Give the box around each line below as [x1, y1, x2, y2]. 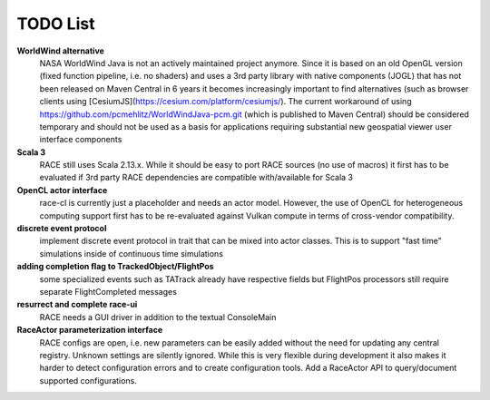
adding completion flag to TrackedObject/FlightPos [16, 261, 214, 272]
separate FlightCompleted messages [39, 286, 177, 297]
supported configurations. [39, 375, 138, 385]
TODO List [16, 14, 95, 34]
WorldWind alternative [16, 45, 104, 56]
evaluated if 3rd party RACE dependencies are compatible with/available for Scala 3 [39, 172, 354, 183]
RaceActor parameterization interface [16, 325, 163, 336]
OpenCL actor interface [16, 184, 108, 195]
